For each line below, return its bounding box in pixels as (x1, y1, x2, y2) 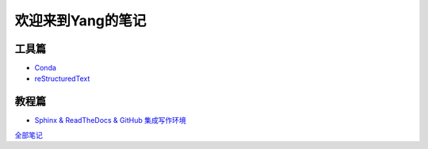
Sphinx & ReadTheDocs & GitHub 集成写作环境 (34, 116, 186, 125)
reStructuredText (34, 74, 90, 83)
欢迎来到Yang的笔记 (14, 12, 147, 29)
